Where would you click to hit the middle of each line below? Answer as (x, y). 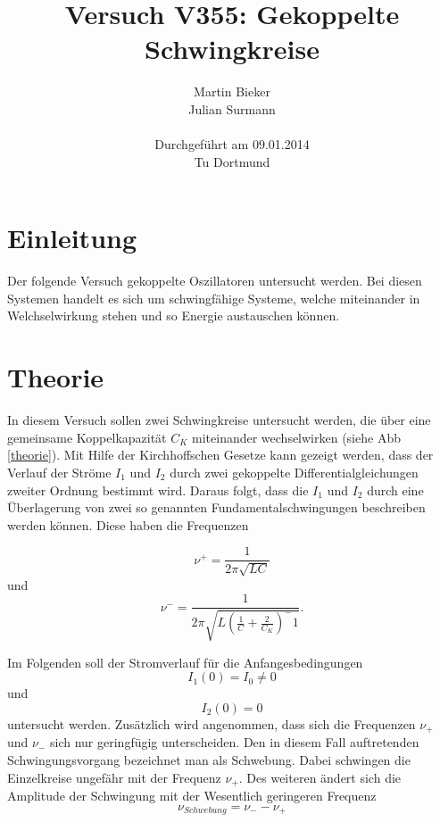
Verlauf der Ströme (59, 472)
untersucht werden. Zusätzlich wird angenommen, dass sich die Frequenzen (212, 723)
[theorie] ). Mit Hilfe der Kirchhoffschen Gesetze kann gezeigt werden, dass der (220, 455)
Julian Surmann (232, 108)
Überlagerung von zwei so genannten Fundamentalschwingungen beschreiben (216, 507)
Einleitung (72, 238)
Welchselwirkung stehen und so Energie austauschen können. (174, 316)
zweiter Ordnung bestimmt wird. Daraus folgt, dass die (158, 490)
